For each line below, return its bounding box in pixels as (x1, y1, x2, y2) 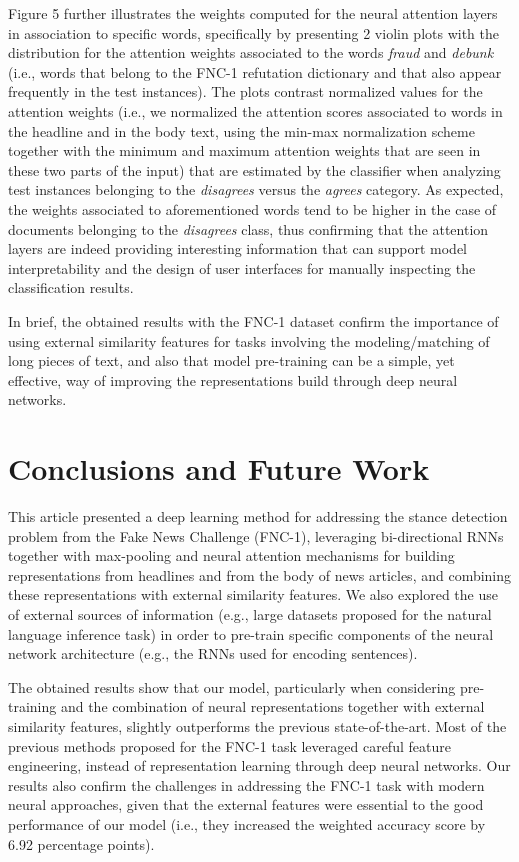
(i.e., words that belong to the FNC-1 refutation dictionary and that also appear (8, 61, 502, 82)
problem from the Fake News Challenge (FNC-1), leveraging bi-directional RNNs (8, 525, 504, 546)
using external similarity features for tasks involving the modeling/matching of (8, 330, 490, 351)
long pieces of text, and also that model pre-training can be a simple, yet (8, 350, 455, 371)
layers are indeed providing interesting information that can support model (8, 238, 468, 259)
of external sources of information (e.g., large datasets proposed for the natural (8, 603, 492, 624)
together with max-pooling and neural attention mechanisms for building (8, 545, 455, 566)
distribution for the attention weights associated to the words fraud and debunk (8, 42, 494, 63)
